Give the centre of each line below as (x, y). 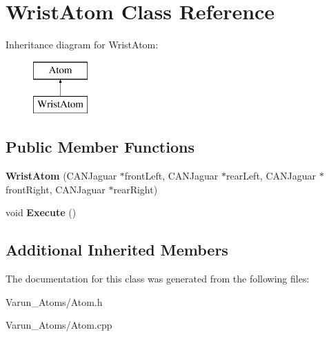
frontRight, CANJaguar (56, 189)
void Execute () (41, 212)
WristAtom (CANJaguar (61, 176)
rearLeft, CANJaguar (271, 176)
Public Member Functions (100, 147)
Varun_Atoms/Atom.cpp (59, 325)
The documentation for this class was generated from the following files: (158, 279)
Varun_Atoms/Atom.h (54, 301)
